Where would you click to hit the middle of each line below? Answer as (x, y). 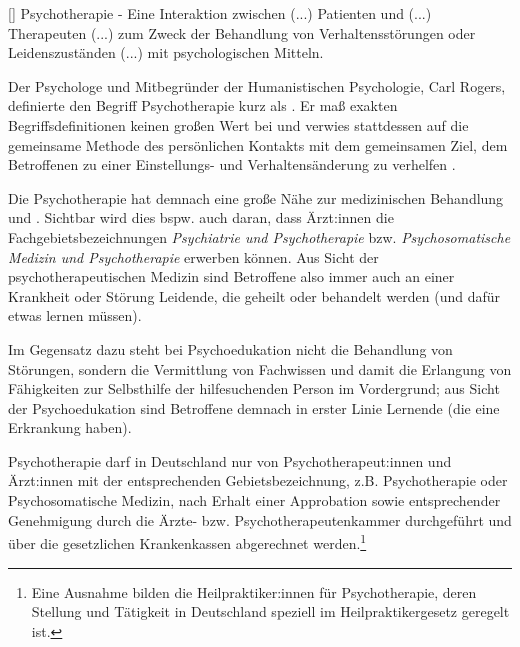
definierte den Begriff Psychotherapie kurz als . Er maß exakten (203, 105)
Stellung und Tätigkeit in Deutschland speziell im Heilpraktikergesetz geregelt (270, 611)
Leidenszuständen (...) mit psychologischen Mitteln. (166, 52)
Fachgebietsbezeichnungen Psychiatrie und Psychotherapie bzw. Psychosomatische (259, 236)
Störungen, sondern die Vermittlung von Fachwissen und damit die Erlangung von (260, 368)
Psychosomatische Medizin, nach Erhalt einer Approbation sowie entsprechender (254, 500)
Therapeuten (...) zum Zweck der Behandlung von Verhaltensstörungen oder (242, 32)
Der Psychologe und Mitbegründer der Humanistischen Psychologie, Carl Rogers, (257, 85)
